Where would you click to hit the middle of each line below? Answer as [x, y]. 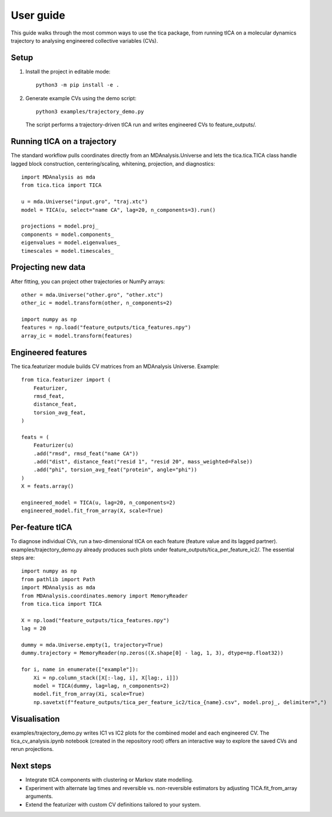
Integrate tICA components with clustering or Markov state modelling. [109, 780]
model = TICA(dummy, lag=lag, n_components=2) [101, 686]
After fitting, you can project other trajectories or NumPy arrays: [88, 282]
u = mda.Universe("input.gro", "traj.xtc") [85, 202]
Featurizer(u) [54, 445]
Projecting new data [48, 267]
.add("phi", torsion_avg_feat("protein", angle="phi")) [115, 470]
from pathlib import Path [59, 579]
